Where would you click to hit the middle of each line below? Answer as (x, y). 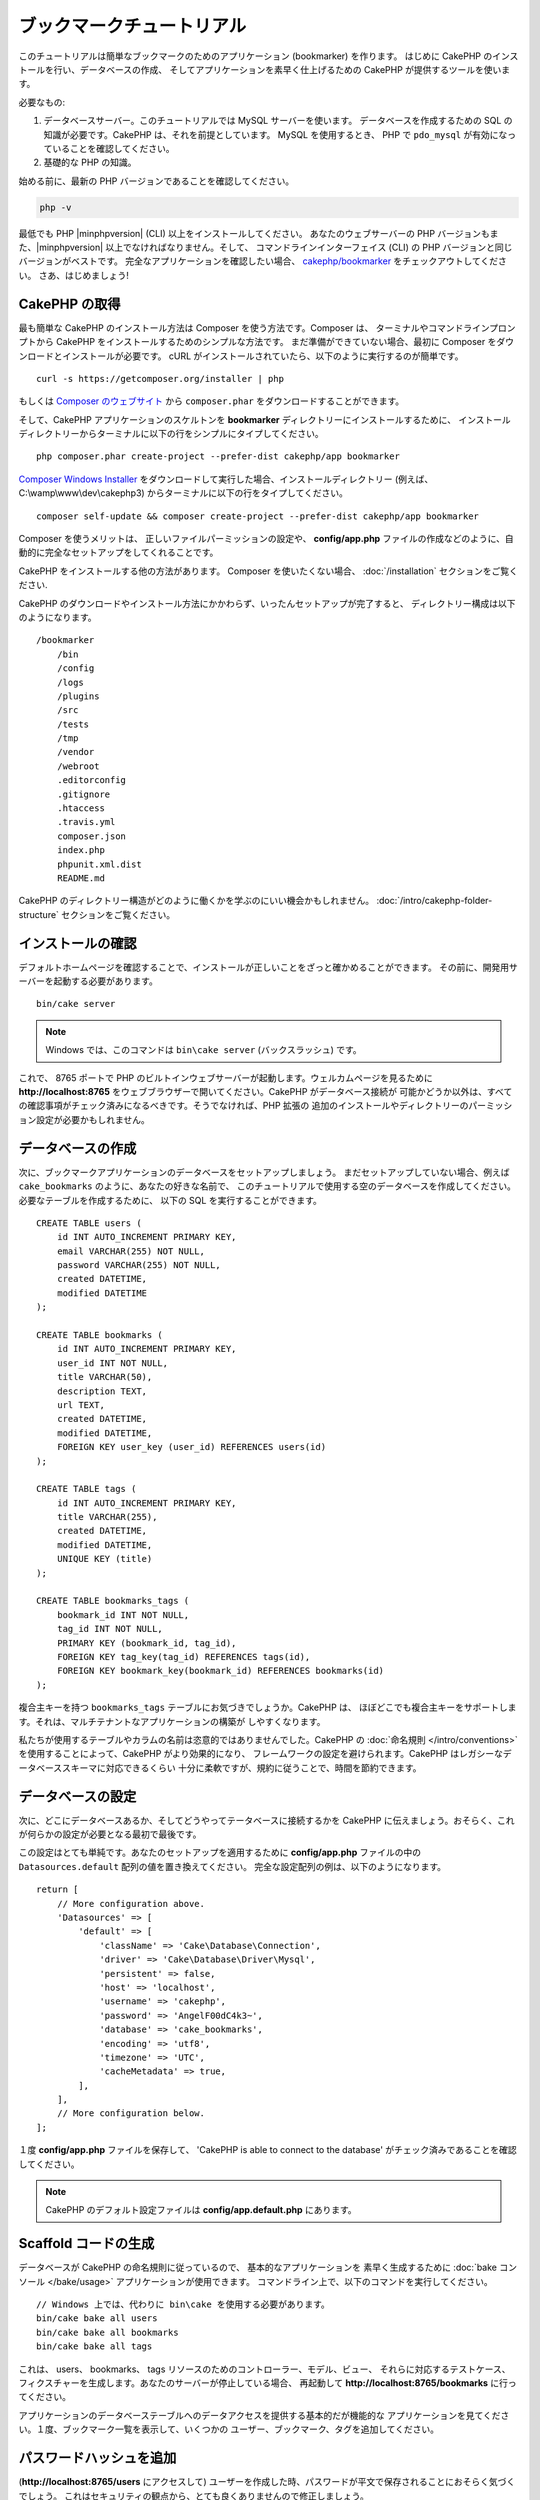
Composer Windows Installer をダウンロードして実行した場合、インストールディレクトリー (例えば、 (226, 479)
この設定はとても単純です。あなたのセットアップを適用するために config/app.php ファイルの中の (220, 1852)
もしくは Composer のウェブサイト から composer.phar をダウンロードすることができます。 (211, 401)
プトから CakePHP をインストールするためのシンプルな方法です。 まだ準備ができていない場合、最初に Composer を (257, 342)
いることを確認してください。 (113, 148)
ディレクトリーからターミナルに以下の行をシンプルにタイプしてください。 (171, 434)
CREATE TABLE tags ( (86, 1489)
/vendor (75, 752)
